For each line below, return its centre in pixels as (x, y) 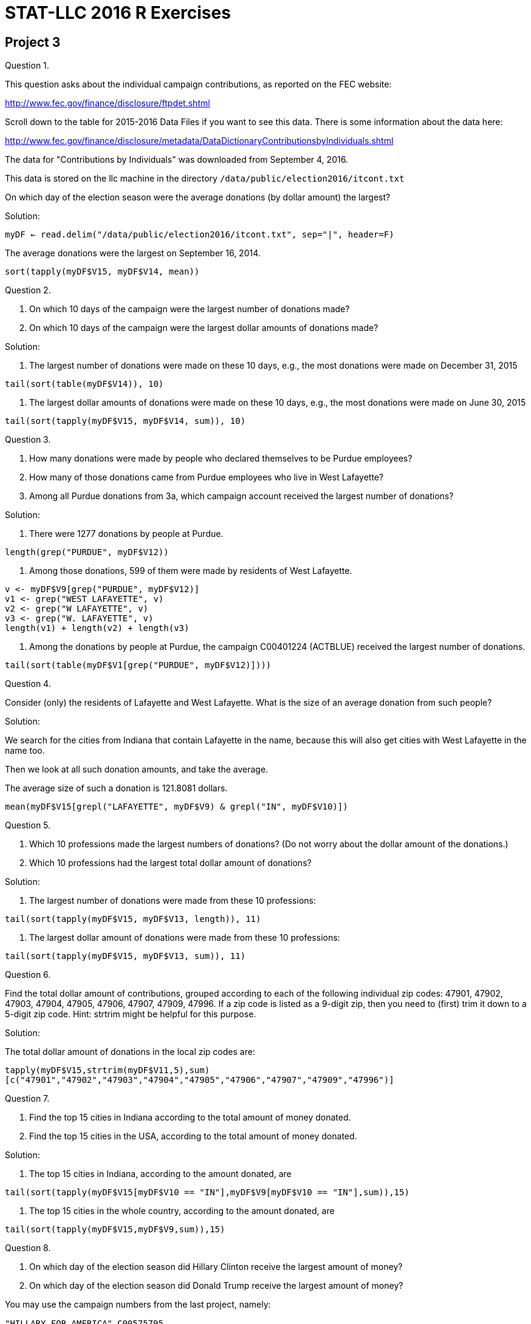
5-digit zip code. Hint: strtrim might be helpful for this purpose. (131, 1014)
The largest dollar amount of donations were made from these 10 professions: (185, 938)
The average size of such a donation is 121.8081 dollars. (116, 788)
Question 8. (28, 1248)
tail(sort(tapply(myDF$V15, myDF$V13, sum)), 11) (125, 956)
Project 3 (33, 42)
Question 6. (28, 975)
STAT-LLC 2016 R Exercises (118, 13)
